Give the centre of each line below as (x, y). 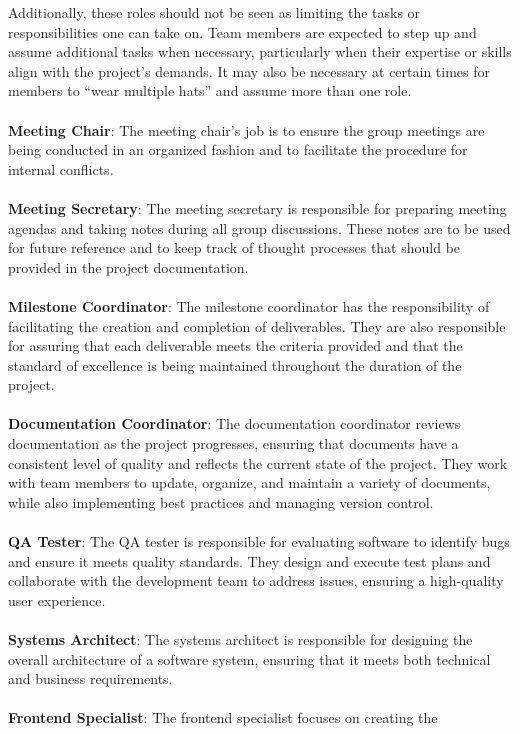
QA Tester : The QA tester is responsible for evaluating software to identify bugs (259, 541)
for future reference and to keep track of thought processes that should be (234, 247)
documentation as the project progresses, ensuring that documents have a (233, 443)
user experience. (57, 599)
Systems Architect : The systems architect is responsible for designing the (240, 639)
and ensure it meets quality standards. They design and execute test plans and (249, 560)
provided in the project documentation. (128, 266)
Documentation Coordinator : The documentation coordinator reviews (234, 423)
